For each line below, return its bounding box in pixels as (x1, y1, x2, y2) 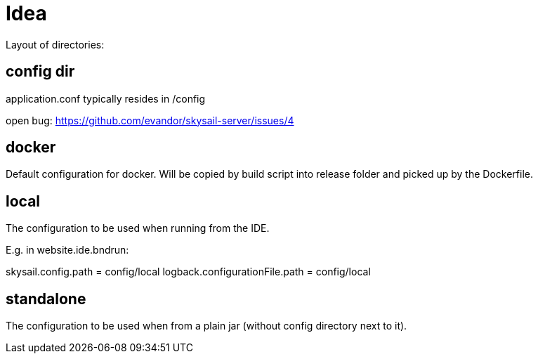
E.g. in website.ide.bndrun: (6, 244, 129, 256)
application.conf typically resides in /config (6, 92, 206, 105)
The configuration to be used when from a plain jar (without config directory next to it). (6, 320, 407, 332)
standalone (6, 289, 86, 308)
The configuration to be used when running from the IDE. (6, 222, 270, 235)
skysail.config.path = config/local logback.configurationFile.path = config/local (6, 266, 371, 278)
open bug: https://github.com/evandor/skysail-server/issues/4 (6, 114, 294, 126)
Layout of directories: (6, 38, 105, 51)
